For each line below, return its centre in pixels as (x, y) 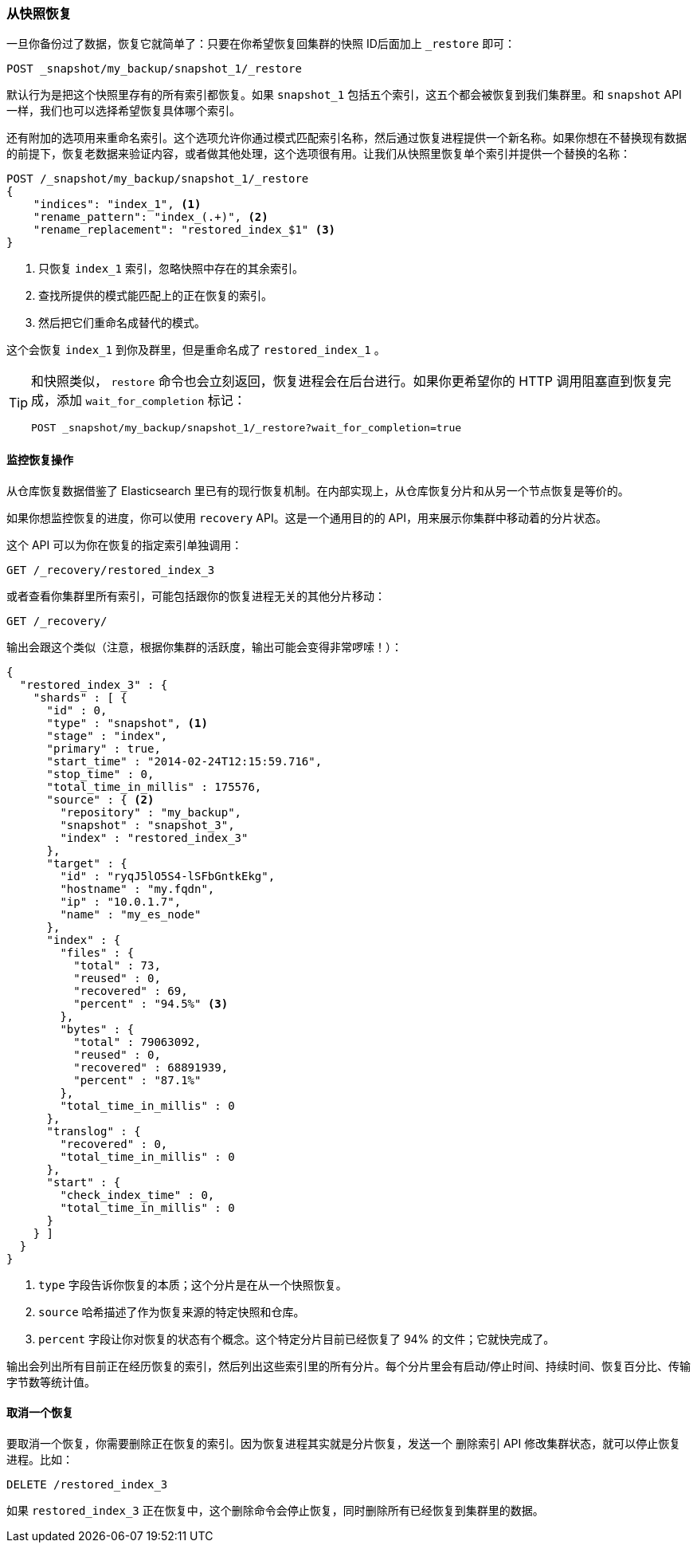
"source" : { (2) (100, 799)
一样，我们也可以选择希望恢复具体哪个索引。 (123, 111)
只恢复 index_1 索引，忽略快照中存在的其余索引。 (171, 269)
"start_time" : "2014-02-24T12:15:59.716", (184, 761)
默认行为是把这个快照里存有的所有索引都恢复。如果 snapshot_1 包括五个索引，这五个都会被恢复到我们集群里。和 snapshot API (344, 95)
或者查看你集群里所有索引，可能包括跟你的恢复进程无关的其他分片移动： (196, 596)
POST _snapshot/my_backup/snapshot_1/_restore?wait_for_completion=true (247, 428)
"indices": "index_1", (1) (117, 204)
